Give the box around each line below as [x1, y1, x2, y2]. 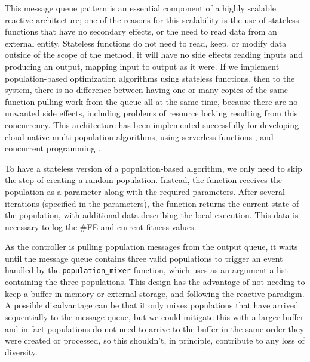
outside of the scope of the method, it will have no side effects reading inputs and [5, 48, 303, 61]
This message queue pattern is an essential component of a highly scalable [5, 2, 276, 14]
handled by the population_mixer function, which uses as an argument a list [5, 264, 288, 276]
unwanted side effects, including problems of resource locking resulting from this [5, 107, 298, 119]
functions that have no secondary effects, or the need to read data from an [5, 25, 277, 38]
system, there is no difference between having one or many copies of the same [5, 83, 288, 96]
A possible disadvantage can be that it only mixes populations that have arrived [5, 299, 299, 311]
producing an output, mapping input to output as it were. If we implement [5, 60, 280, 72]
